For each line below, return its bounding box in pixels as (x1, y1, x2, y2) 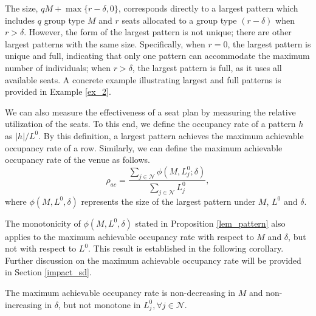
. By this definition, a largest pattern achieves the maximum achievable (38, 129, 304, 142)
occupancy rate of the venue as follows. (5, 153, 150, 166)
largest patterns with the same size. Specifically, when (5, 37, 205, 50)
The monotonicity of (5, 216, 81, 229)
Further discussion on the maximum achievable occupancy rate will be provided (5, 253, 301, 266)
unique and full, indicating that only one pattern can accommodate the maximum (5, 49, 310, 62)
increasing (5, 298, 42, 311)
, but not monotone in (58, 298, 141, 311)
